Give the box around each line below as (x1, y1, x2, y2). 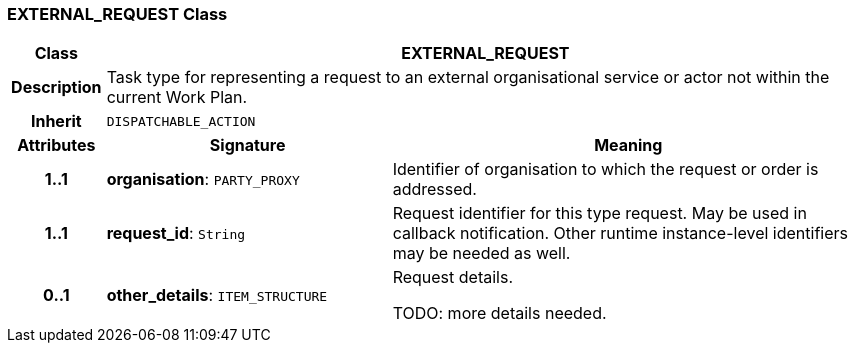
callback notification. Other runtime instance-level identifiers (392, 223, 848, 244)
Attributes (17, 135, 96, 156)
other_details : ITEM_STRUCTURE (106, 285, 328, 306)
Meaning (594, 135, 663, 156)
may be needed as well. (392, 243, 571, 264)
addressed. (392, 179, 477, 200)
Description (11, 77, 102, 98)
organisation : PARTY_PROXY (106, 169, 300, 190)
